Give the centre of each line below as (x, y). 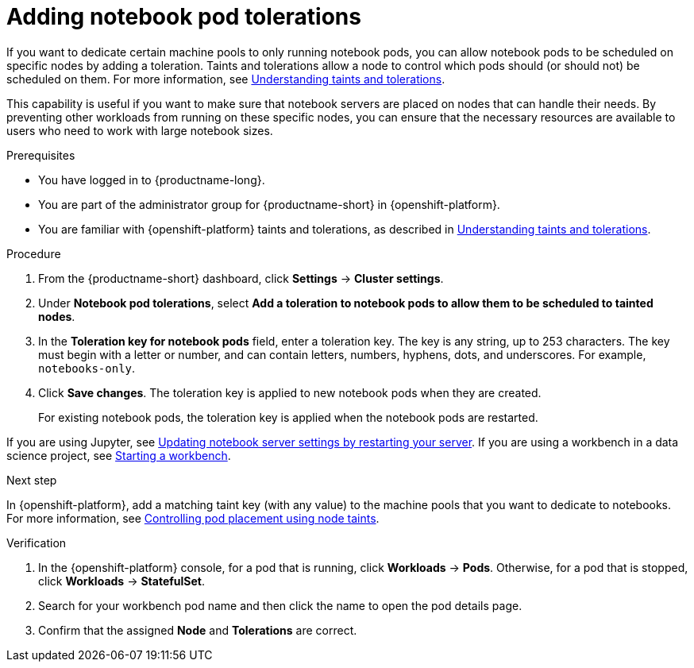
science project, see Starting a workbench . (119, 455)
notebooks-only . (87, 368)
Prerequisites (41, 155)
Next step (32, 480)
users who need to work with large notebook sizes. (140, 130)
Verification (37, 543)
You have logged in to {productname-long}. (152, 180)
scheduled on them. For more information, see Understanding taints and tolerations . (226, 79)
